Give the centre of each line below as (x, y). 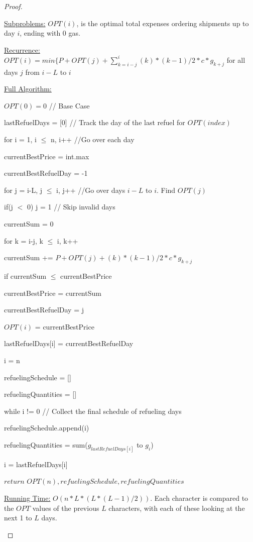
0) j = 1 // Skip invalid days (71, 207)
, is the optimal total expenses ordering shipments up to (163, 23)
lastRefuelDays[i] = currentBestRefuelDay (69, 343)
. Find (166, 190)
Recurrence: (22, 49)
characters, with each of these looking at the (177, 508)
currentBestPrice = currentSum (53, 293)
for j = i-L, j (23, 190)
